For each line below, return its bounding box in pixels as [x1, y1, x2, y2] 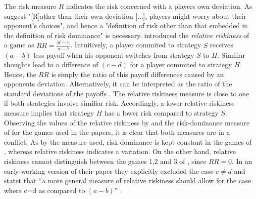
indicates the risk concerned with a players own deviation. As [66, 1, 253, 11]
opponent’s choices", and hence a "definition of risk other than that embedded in [4, 20, 248, 31]
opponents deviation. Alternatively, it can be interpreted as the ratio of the [4, 79, 232, 89]
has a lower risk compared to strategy [104, 108, 219, 118]
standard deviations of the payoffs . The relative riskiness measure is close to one [4, 88, 250, 98]
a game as [4, 40, 34, 50]
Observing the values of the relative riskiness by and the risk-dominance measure [4, 117, 250, 127]
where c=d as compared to [4, 185, 85, 195]
